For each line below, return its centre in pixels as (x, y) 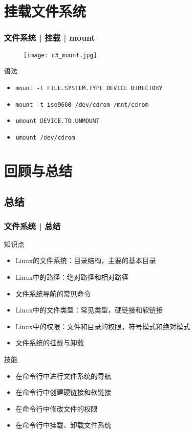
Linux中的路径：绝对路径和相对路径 (72, 277)
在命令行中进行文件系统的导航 (63, 375)
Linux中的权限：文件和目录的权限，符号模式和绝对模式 (103, 326)
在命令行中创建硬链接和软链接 (63, 392)
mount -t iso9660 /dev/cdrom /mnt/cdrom (82, 105)
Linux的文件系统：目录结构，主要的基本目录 (86, 260)
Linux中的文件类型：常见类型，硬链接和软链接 (89, 310)
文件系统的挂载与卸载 (50, 343)
